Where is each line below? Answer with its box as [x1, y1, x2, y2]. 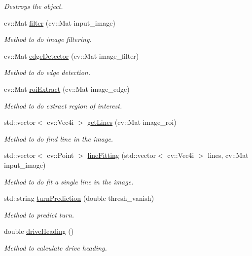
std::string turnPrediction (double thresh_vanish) [4, 193, 154, 203]
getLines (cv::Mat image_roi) [87, 117, 177, 127]
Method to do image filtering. [4, 34, 92, 44]
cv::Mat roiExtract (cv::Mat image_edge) [4, 83, 130, 94]
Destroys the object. [4, 1, 63, 11]
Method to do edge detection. [4, 67, 90, 77]
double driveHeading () [4, 226, 74, 236]
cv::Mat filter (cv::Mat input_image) [4, 17, 116, 28]
